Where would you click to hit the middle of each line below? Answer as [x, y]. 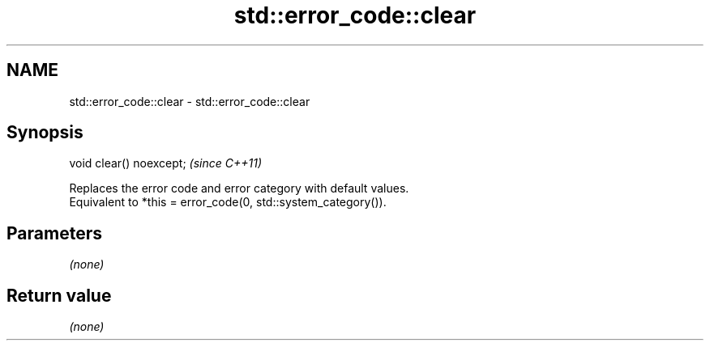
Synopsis [45, 133]
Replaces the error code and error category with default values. [239, 188]
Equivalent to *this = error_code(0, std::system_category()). [228, 202]
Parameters [54, 233]
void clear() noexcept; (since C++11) [166, 163]
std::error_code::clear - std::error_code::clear [190, 101]
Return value [59, 295]
